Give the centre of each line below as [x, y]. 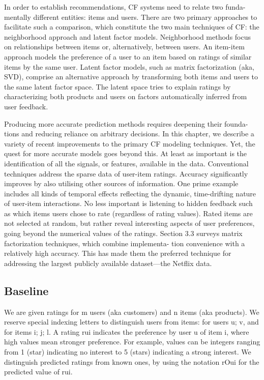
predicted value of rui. [38, 372]
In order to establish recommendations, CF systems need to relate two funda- [125, 7]
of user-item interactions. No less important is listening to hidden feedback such [128, 203]
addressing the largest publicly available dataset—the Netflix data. [108, 263]
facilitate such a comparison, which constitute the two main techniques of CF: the [132, 27]
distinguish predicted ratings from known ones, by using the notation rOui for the [132, 361]
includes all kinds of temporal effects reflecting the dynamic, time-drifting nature [130, 193]
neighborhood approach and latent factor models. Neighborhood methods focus [128, 36]
